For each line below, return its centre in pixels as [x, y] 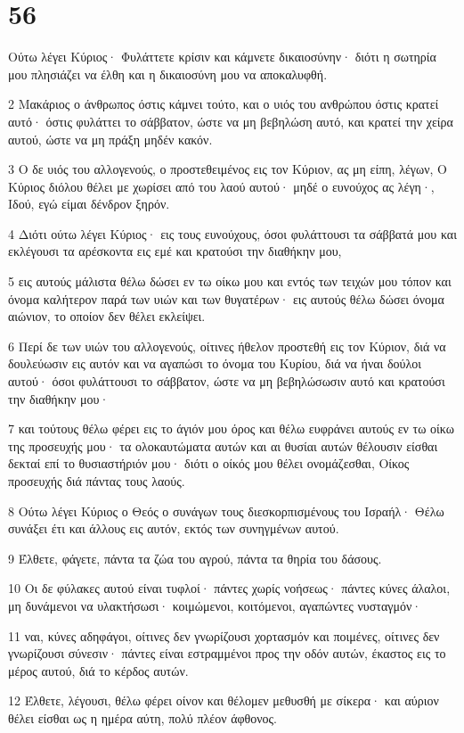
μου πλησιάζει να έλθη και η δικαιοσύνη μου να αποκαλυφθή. [168, 74]
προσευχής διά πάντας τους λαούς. [97, 481]
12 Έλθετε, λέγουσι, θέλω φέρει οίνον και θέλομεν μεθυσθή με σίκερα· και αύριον [224, 700]
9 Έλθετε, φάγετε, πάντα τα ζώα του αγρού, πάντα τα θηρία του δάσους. [195, 558]
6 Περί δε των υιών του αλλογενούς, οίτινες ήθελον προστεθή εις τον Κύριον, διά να [227, 346]
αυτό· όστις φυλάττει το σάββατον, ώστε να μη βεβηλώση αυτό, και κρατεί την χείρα [231, 121]
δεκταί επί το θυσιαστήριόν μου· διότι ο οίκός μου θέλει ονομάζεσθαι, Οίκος [209, 463]
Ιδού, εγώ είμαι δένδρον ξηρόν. [89, 204]
